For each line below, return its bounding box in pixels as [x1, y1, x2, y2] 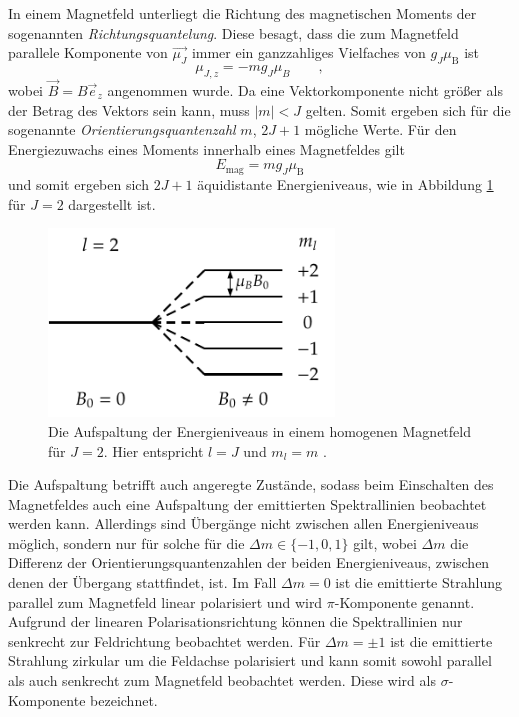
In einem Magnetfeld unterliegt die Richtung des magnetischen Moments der [8, 3, 477, 23]
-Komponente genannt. [334, 591, 475, 612]
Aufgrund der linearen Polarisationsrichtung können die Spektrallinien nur [8, 611, 463, 632]
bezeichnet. [90, 689, 158, 710]
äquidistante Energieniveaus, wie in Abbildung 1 [197, 174, 494, 195]
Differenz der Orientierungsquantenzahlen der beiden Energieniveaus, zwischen [8, 552, 490, 573]
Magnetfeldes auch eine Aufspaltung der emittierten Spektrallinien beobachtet [8, 493, 487, 514]
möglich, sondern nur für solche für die [8, 532, 245, 553]
